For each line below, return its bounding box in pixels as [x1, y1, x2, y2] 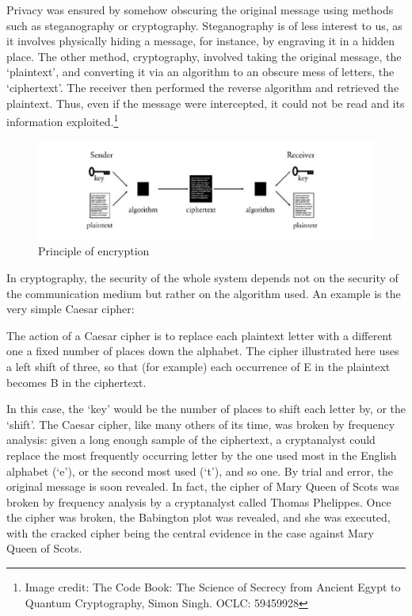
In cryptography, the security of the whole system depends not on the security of [6, 269, 399, 285]
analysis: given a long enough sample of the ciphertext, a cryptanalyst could [6, 431, 376, 448]
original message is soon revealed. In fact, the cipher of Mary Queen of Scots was [6, 478, 400, 495]
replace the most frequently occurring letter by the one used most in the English [6, 446, 397, 463]
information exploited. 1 [6, 111, 119, 129]
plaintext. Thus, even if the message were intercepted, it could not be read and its [6, 94, 405, 111]
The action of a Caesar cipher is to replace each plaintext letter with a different [6, 327, 393, 343]
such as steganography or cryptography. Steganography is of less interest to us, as [6, 17, 402, 33]
